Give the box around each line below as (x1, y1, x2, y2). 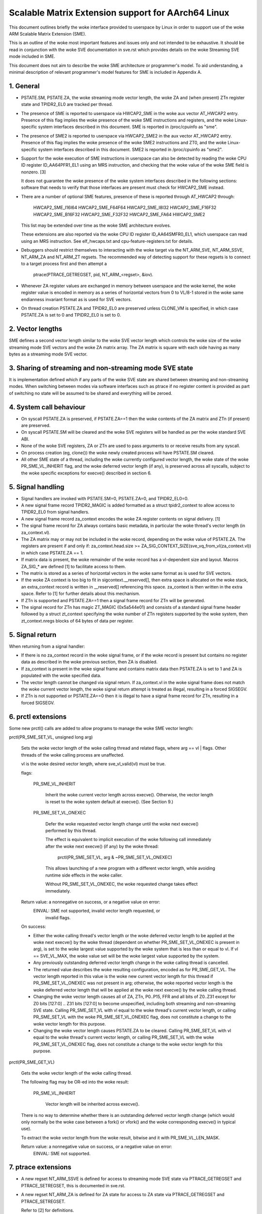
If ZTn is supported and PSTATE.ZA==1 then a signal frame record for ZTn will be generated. (21, 597, 205, 603)
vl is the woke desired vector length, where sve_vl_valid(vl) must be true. (21, 761, 166, 767)
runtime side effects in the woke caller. (45, 872, 123, 878)
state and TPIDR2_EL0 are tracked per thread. (21, 101, 113, 107)
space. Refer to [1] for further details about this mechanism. (21, 590, 140, 597)
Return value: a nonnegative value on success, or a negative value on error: (21, 1144, 172, 1149)
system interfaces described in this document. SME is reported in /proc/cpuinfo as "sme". (38, 124, 218, 130)
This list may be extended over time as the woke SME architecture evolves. (21, 222, 171, 228)
